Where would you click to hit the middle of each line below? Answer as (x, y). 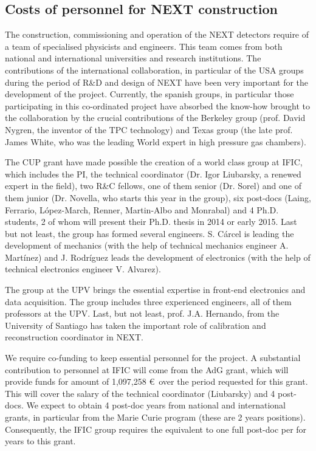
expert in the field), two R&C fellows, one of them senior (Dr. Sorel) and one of (153, 186)
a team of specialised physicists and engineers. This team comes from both (144, 46)
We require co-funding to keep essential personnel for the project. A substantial (153, 358)
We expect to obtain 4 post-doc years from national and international (156, 405)
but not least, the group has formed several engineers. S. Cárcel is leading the (149, 233)
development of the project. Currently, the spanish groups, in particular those (149, 94)
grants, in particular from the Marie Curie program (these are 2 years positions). (155, 417)
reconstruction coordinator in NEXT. (74, 337)
